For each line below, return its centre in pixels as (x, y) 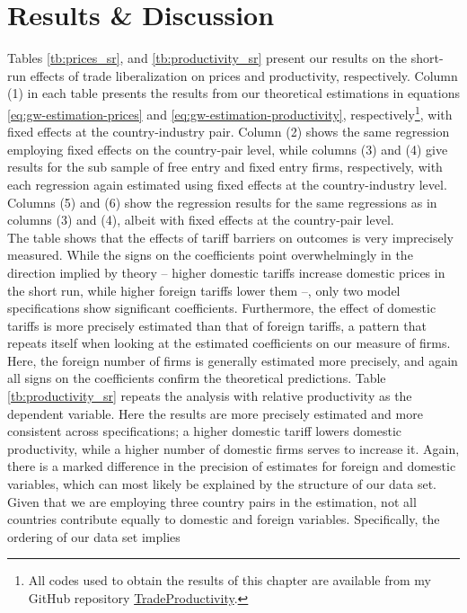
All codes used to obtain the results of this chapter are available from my (229, 580)
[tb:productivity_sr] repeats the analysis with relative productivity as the (210, 396)
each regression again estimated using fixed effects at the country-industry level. (227, 184)
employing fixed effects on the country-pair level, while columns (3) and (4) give (228, 149)
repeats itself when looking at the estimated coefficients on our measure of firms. (229, 343)
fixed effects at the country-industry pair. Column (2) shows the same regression (229, 132)
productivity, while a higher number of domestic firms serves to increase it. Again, (233, 448)
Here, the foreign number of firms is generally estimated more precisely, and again (233, 360)
